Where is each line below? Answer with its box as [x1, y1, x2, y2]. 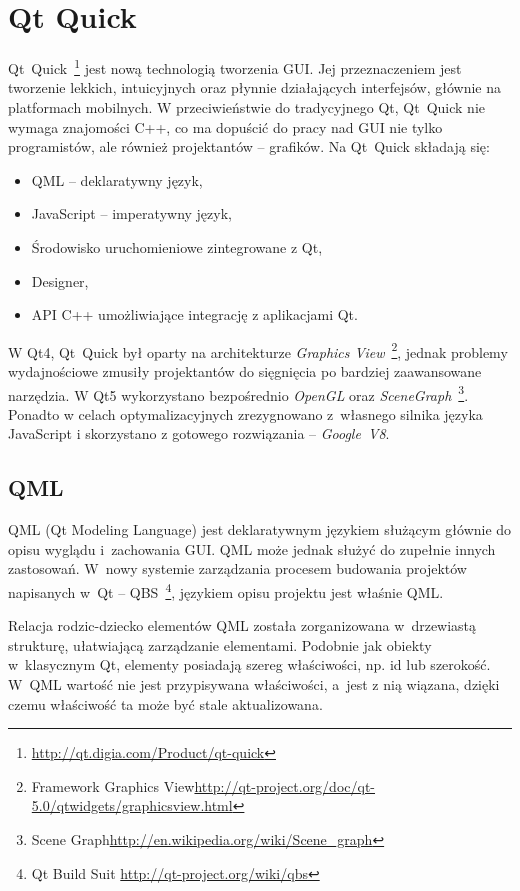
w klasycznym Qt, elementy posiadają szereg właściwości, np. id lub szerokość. [8, 654, 491, 675]
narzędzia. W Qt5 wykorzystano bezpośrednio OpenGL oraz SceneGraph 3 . [8, 381, 469, 405]
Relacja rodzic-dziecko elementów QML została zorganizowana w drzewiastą [8, 615, 477, 636]
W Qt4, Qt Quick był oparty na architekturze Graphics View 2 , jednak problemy [8, 338, 508, 362]
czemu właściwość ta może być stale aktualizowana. [8, 693, 323, 714]
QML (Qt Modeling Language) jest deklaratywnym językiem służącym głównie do [8, 519, 512, 540]
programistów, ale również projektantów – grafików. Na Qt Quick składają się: [8, 136, 490, 157]
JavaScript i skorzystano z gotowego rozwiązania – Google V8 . [8, 423, 390, 444]
